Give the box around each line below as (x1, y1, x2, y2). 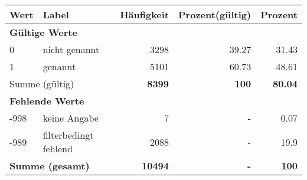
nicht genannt (43, 42, 100, 56)
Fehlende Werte (9, 94, 84, 107)
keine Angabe (43, 111, 99, 125)
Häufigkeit (120, 8, 169, 21)
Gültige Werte (9, 25, 77, 39)
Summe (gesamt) (9, 159, 90, 172)
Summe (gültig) (9, 77, 74, 90)
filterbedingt (43, 128, 94, 142)
